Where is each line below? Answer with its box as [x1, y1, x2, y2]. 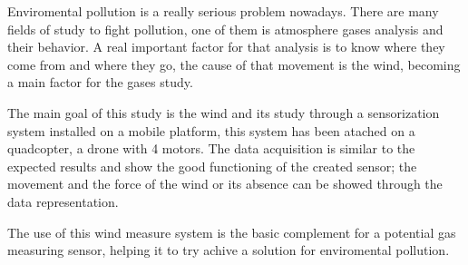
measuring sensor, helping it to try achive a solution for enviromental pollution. [7, 240, 450, 260]
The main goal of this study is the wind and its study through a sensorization [7, 103, 440, 122]
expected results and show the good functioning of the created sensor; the [7, 156, 417, 175]
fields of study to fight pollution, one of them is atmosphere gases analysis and [7, 19, 444, 38]
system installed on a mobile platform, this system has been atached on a [7, 121, 415, 140]
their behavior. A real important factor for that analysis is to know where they [7, 37, 445, 56]
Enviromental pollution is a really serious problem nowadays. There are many [7, 2, 439, 20]
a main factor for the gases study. [7, 73, 193, 92]
